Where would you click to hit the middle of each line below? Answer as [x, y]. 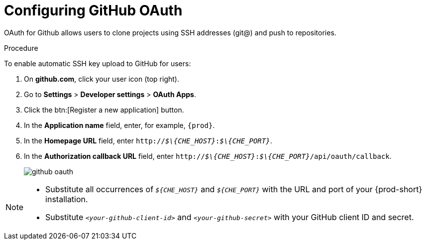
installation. [67, 199]
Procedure [21, 48]
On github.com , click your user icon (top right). [102, 79]
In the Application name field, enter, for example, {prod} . [119, 125]
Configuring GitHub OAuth [93, 10]
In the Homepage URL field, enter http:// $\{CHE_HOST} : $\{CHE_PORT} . [148, 140]
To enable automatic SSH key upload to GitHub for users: [98, 63]
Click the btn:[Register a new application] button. [104, 110]
